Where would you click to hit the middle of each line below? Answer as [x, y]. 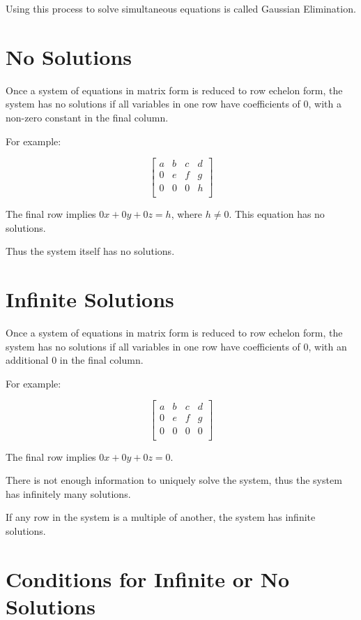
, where [187, 214]
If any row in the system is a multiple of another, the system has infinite [161, 517]
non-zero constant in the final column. [87, 117]
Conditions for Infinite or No [148, 578]
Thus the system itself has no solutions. [90, 251]
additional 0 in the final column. [75, 360]
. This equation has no [277, 214]
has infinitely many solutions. [68, 493]
